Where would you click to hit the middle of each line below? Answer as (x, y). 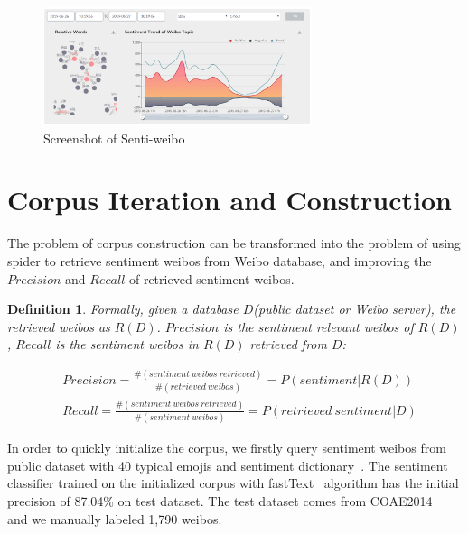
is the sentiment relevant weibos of (318, 326)
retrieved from (288, 344)
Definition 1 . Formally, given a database (123, 309)
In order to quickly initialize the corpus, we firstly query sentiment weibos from (227, 448)
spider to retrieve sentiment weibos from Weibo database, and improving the (220, 260)
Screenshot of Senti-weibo (114, 138)
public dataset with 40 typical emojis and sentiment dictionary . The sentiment (228, 465)
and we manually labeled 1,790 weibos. (115, 518)
